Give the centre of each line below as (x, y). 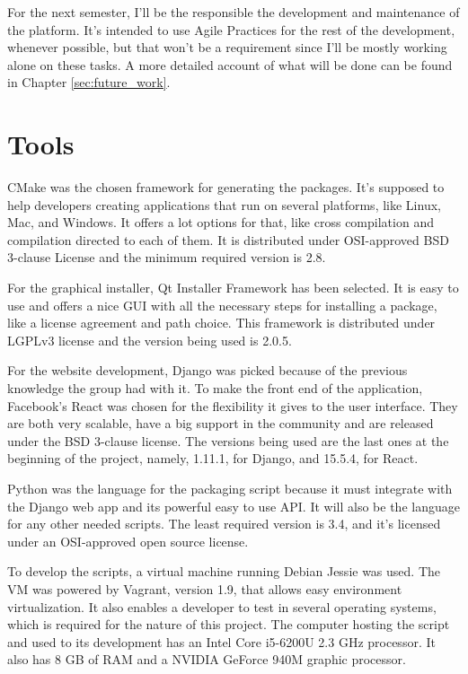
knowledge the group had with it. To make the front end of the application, (215, 388)
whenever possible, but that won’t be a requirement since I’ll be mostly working (227, 47)
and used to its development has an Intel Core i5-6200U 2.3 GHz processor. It (221, 641)
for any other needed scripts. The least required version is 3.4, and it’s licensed (224, 524)
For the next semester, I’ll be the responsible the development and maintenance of (234, 12)
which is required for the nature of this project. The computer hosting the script (229, 624)
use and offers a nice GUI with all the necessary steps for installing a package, (222, 305)
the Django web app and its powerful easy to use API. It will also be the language (234, 506)
